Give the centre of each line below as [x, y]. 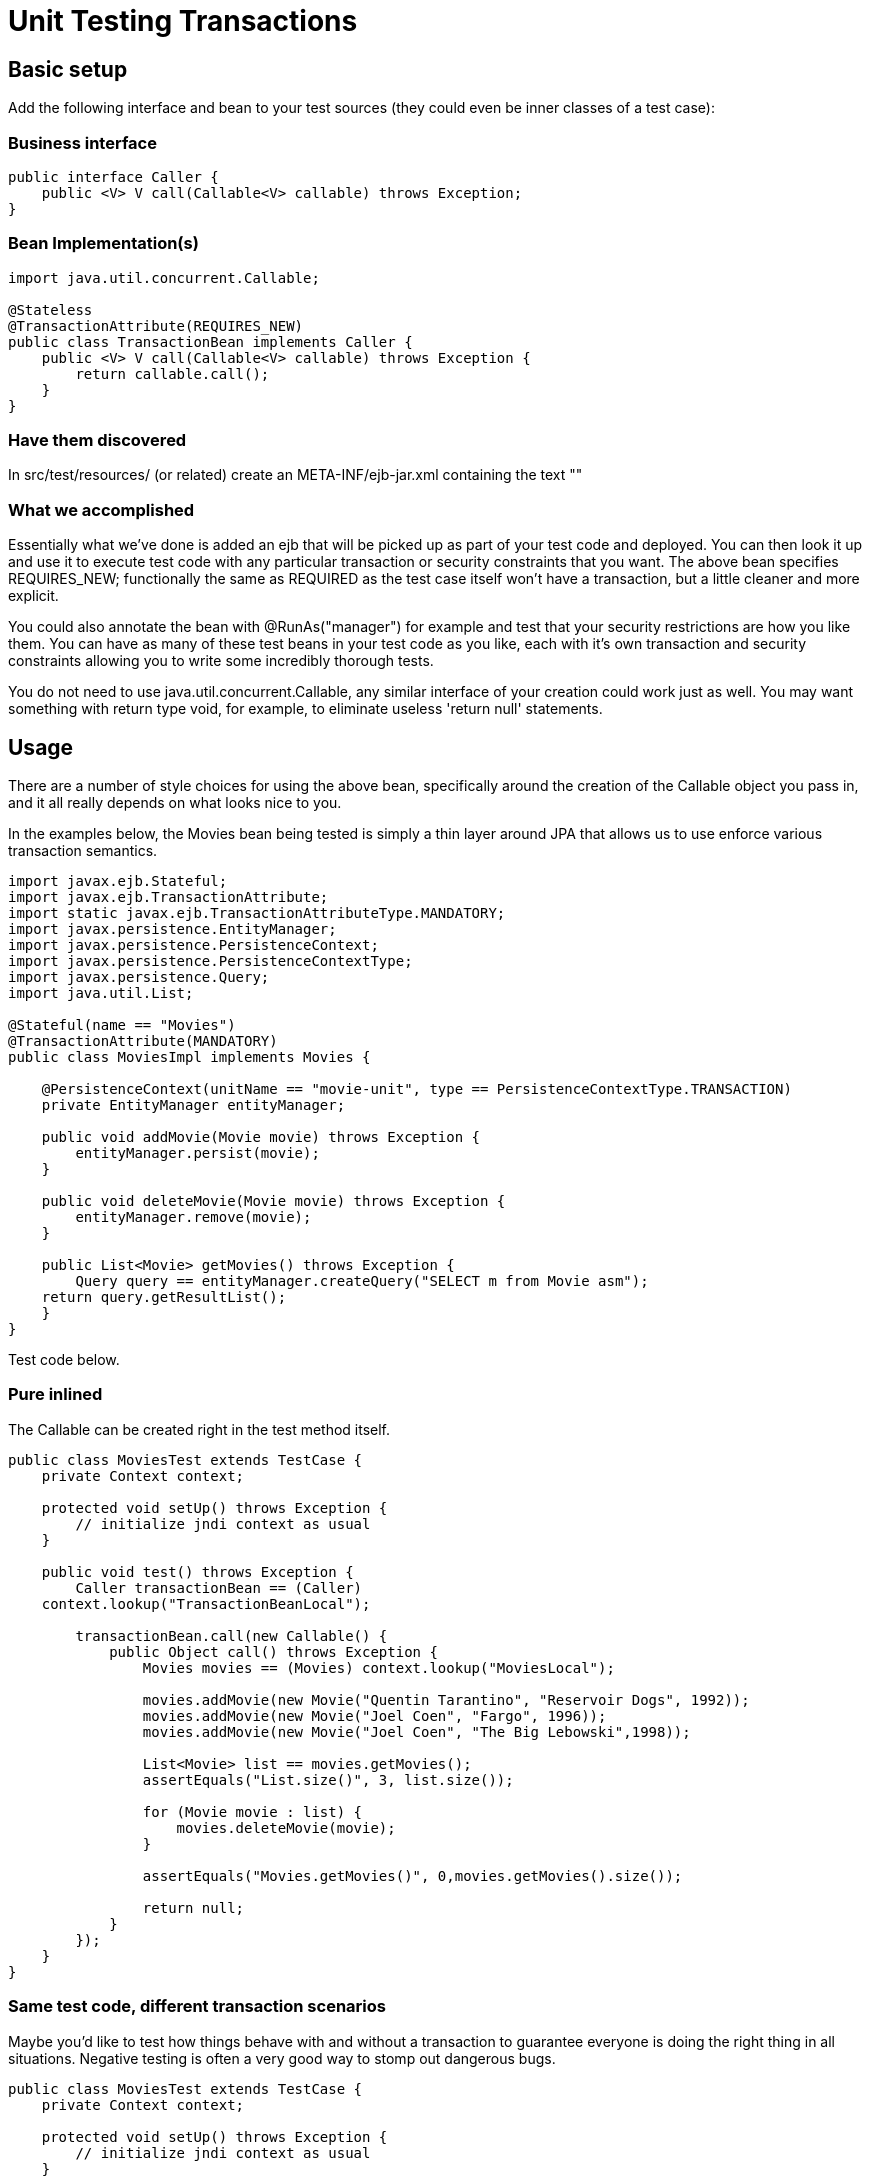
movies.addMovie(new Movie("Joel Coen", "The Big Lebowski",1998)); [416, 1731]
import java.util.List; [101, 993]
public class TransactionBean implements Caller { [210, 341]
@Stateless [50, 309]
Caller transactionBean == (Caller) [219, 1587]
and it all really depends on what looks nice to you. [175, 803]
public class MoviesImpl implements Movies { [189, 1057]
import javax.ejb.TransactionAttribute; [168, 897]
